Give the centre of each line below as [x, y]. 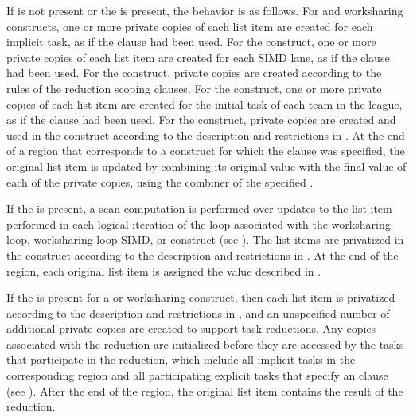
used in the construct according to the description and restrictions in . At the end [206, 135]
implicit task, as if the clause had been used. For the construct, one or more [191, 42]
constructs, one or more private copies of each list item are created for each [190, 26]
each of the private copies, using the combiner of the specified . [160, 181]
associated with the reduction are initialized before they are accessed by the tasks [205, 344]
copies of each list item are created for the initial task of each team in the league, [205, 104]
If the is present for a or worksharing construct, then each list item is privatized [201, 297]
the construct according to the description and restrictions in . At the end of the [203, 255]
